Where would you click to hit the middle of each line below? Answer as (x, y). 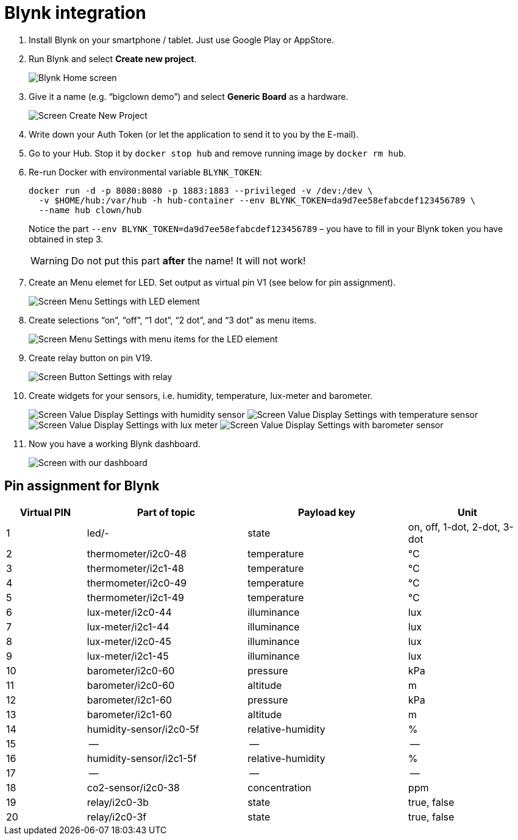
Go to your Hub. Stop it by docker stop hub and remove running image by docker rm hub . (218, 153)
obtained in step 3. (66, 239)
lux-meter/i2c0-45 (129, 641)
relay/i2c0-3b (118, 802)
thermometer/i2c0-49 (137, 583)
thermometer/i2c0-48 (137, 553)
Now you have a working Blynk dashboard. (115, 443)
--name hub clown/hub (90, 210)
